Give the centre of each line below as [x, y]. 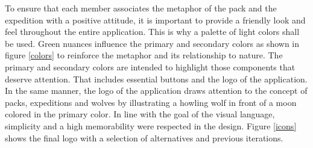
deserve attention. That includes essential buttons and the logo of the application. [156, 79]
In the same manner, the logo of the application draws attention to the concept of [156, 91]
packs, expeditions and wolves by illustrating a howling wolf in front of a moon [151, 102]
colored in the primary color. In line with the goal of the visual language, [140, 114]
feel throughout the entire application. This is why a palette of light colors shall [152, 32]
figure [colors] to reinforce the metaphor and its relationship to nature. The [144, 55]
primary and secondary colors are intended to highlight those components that [150, 66]
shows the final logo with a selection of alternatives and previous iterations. [144, 137]
